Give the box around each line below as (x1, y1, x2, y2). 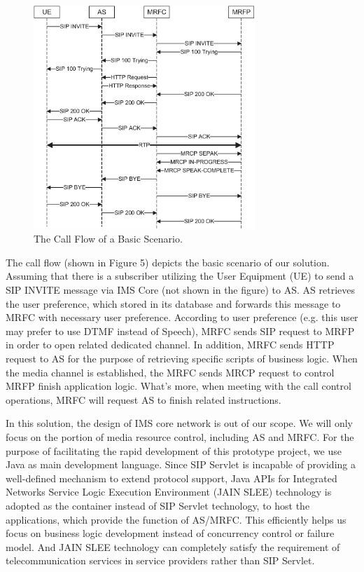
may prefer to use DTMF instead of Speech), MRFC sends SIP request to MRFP (6, 323, 355, 338)
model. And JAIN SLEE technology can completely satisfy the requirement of (6, 539, 340, 554)
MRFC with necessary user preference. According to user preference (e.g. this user (6, 310, 358, 325)
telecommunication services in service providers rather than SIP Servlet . (6, 553, 315, 568)
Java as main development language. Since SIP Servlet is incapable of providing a (6, 457, 356, 472)
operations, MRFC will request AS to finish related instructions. (6, 392, 281, 407)
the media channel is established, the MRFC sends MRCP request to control (6, 365, 335, 379)
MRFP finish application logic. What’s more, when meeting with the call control (6, 379, 351, 393)
